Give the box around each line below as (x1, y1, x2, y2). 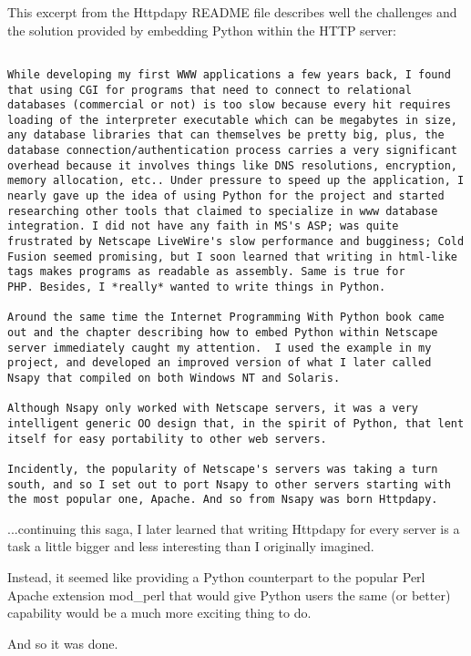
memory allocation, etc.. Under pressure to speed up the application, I (7, 174, 465, 188)
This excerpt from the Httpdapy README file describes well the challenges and (7, 3, 457, 21)
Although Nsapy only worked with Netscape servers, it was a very (7, 402, 419, 415)
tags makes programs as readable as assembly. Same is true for (7, 265, 405, 279)
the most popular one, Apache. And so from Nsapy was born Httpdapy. (7, 493, 438, 507)
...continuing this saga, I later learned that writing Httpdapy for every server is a (7, 518, 460, 538)
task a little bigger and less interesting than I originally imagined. (7, 537, 374, 556)
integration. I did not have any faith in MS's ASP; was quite (7, 220, 399, 233)
